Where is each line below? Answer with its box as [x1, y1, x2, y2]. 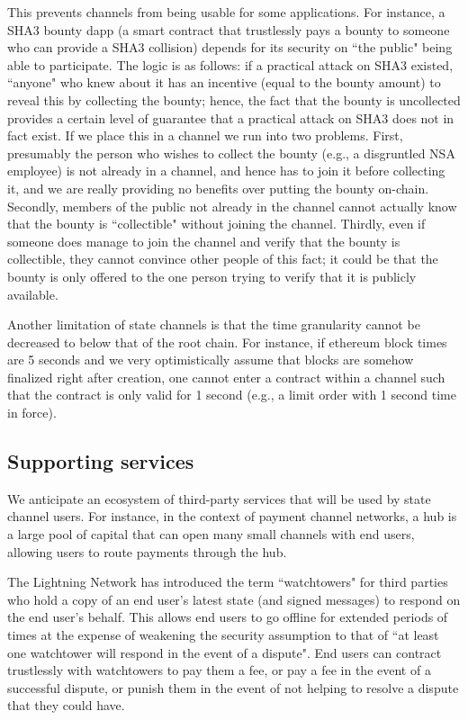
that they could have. [7, 696, 125, 715]
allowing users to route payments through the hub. [7, 542, 287, 561]
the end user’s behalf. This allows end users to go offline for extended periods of [7, 607, 448, 626]
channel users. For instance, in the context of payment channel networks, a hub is [7, 507, 457, 526]
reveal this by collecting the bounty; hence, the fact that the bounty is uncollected [7, 90, 461, 109]
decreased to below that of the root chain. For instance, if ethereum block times [7, 332, 447, 351]
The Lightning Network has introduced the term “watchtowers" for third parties [7, 572, 448, 591]
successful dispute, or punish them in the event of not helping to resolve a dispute [7, 678, 459, 697]
